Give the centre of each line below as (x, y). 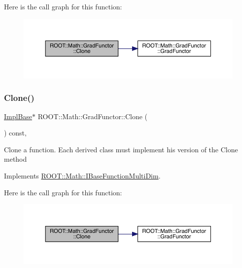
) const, (15, 133)
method (16, 159)
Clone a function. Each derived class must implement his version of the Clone (121, 149)
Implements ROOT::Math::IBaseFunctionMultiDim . (82, 175)
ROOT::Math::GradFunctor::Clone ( (92, 116)
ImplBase (18, 116)
